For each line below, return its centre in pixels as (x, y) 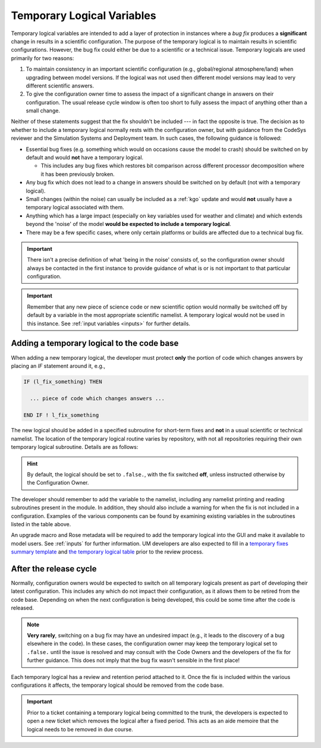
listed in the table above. (41, 524)
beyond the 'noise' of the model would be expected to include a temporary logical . (128, 224)
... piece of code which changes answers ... (97, 398)
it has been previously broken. (78, 174)
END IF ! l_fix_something (61, 415)
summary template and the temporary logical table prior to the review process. (107, 552)
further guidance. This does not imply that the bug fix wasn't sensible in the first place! (133, 661)
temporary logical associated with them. (75, 208)
